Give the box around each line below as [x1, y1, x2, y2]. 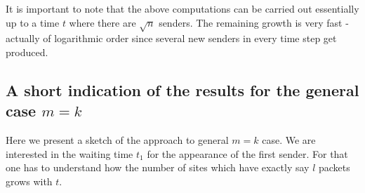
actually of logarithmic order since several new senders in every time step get [6, 31, 337, 46]
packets [319, 160, 350, 175]
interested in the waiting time [6, 146, 133, 161]
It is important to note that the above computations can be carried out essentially [6, 1, 359, 15]
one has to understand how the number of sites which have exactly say [6, 160, 310, 175]
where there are [69, 15, 136, 29]
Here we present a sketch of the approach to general [6, 133, 229, 147]
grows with [6, 173, 53, 188]
